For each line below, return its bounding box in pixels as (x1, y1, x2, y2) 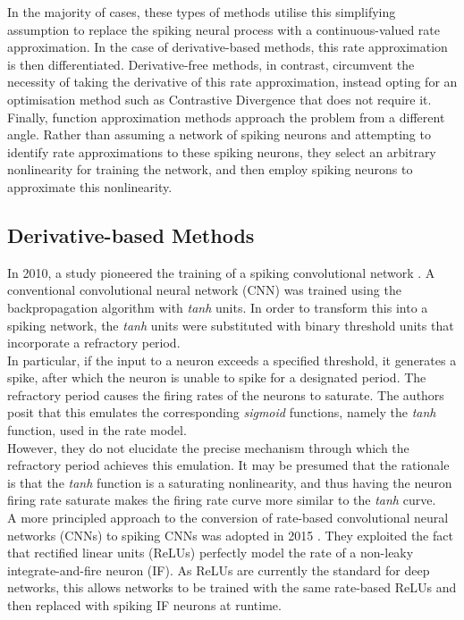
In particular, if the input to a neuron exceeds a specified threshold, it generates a (7, 350, 457, 369)
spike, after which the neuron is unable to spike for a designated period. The (7, 368, 426, 387)
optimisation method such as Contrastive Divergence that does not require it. (7, 89, 432, 108)
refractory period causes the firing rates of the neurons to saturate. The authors (7, 385, 444, 404)
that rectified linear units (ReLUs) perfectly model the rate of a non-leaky (7, 543, 414, 562)
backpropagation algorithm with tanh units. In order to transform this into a (7, 297, 428, 316)
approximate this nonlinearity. (7, 177, 173, 196)
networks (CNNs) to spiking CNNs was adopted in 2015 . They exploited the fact (7, 525, 453, 544)
